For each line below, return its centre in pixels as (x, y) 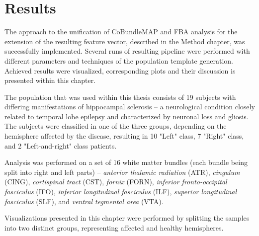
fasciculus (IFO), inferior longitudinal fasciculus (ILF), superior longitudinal (121, 192)
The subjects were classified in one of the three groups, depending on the (116, 126)
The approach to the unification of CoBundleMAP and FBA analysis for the (121, 32)
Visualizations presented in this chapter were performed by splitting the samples (127, 218)
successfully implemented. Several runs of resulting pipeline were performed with (127, 51)
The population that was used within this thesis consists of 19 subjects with (120, 97)
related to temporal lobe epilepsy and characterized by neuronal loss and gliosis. (127, 116)
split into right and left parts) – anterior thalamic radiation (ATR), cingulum (122, 172)
